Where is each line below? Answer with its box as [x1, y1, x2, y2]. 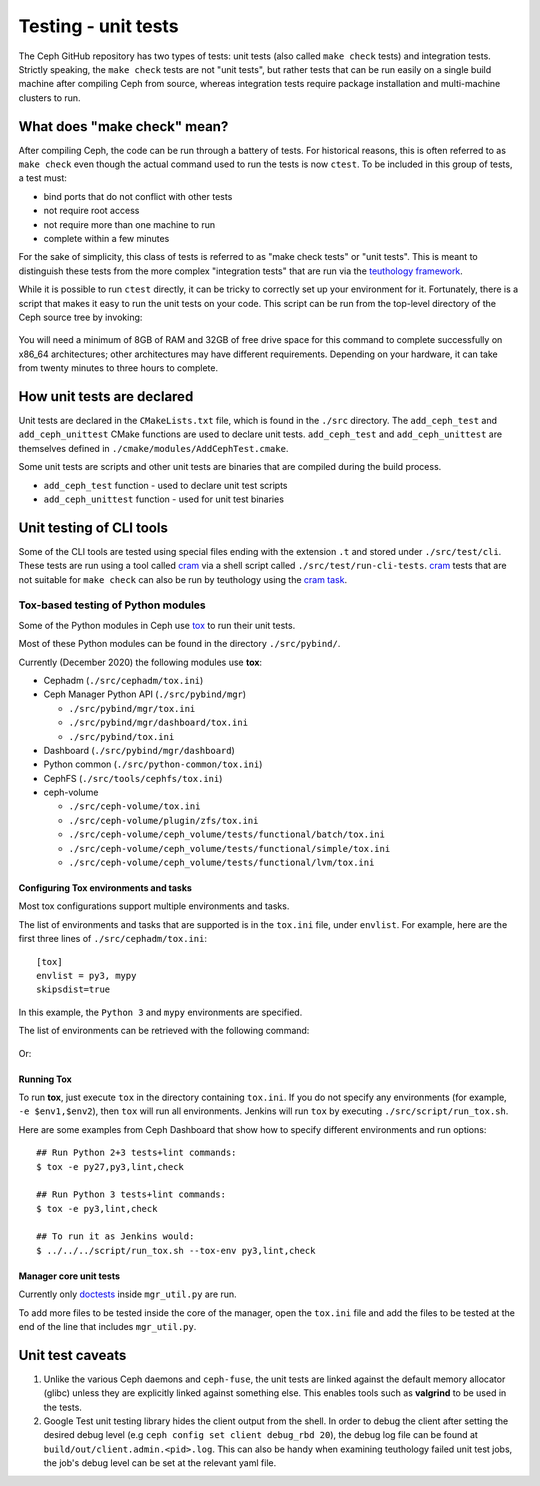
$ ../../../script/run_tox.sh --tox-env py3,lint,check [36, 1245, 316, 1256]
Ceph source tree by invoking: [18, 311, 143, 323]
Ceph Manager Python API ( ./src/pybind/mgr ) [43, 688, 247, 700]
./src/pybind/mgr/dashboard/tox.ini [68, 717, 249, 729]
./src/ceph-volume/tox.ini [68, 801, 201, 812]
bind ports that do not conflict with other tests [43, 190, 233, 202]
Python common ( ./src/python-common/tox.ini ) [43, 758, 263, 770]
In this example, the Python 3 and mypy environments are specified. [18, 1006, 303, 1018]
